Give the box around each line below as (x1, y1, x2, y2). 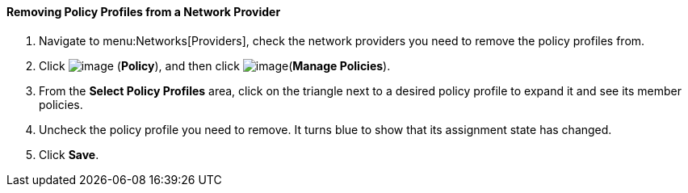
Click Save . (39, 147, 99, 162)
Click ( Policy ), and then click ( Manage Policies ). (39, 58, 391, 73)
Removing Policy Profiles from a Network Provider (6, 5, 281, 19)
